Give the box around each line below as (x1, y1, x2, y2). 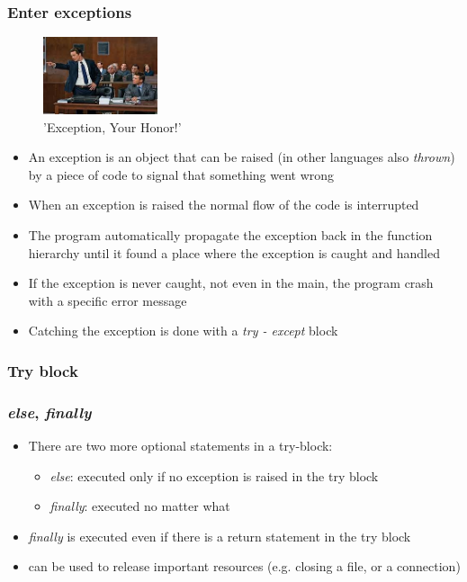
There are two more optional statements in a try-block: (28, 435, 333, 454)
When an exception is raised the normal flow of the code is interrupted (28, 195, 419, 214)
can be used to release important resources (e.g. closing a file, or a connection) (28, 557, 461, 576)
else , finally (7, 400, 92, 423)
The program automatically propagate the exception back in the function (28, 225, 433, 244)
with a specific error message (28, 291, 187, 309)
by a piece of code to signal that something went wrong (28, 165, 335, 184)
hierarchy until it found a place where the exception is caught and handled (28, 243, 440, 262)
